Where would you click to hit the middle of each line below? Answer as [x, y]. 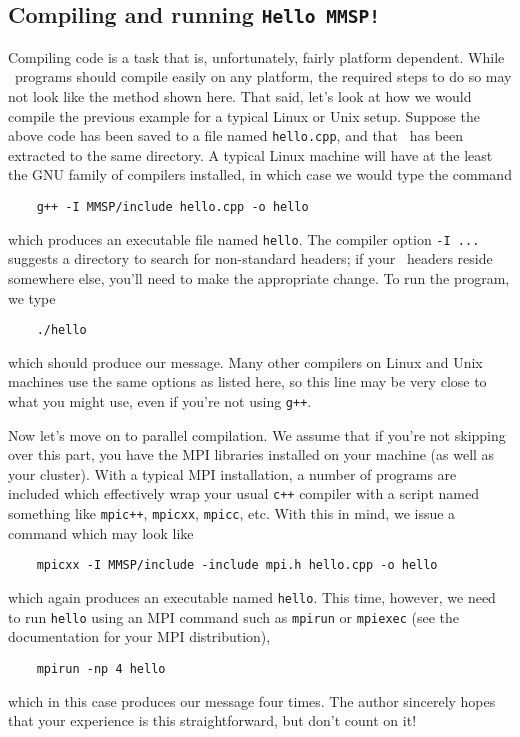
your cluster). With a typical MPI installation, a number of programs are [232, 473]
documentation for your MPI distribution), [139, 636]
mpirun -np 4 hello [101, 668]
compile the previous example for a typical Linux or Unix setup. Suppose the [244, 115]
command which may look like [101, 532]
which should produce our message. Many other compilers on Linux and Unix [245, 361]
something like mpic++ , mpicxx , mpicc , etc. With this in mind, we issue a [232, 513]
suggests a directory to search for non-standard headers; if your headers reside [250, 258]
